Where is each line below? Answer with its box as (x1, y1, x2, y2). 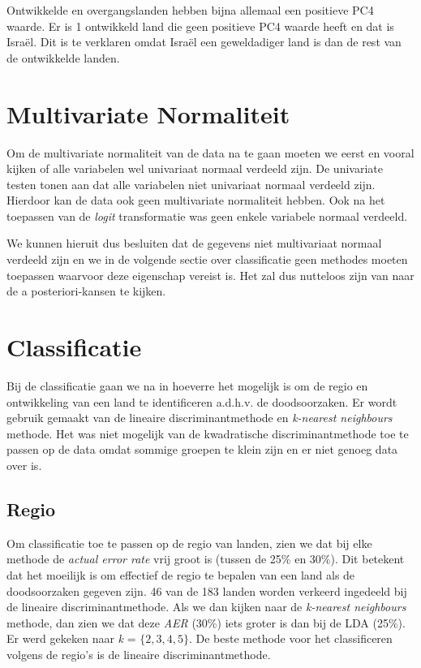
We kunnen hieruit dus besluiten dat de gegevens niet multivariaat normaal (6, 235, 382, 252)
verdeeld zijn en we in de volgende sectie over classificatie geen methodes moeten (6, 251, 408, 268)
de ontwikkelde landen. (6, 49, 120, 66)
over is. (6, 456, 42, 473)
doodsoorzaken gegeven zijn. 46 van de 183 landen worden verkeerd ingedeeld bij (6, 582, 407, 599)
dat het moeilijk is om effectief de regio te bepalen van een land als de (6, 566, 355, 583)
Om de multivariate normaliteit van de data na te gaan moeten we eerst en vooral (6, 144, 415, 161)
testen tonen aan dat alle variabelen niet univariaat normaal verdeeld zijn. (6, 175, 376, 192)
